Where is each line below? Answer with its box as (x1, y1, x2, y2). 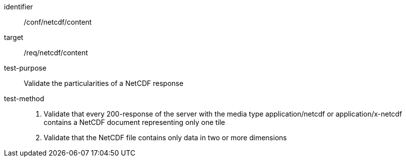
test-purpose (4, 64, 47, 72)
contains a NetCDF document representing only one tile (44, 118, 226, 126)
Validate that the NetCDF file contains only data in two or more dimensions (44, 133, 287, 142)
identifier (4, 2, 33, 11)
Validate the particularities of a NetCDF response (24, 79, 183, 87)
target (4, 33, 23, 41)
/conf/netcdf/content (24, 18, 92, 26)
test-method (4, 94, 44, 103)
